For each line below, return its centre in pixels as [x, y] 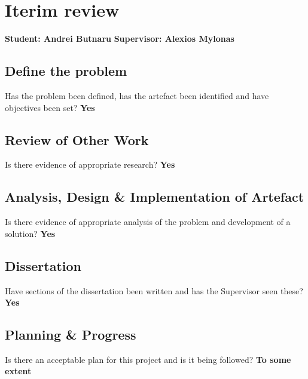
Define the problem [66, 71]
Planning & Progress [71, 335]
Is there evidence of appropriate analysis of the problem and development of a [148, 222]
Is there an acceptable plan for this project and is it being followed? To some [148, 359]
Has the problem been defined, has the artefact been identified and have [137, 95]
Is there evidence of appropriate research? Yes [90, 164]
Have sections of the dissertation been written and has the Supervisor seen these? [154, 290]
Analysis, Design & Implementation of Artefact [155, 197]
